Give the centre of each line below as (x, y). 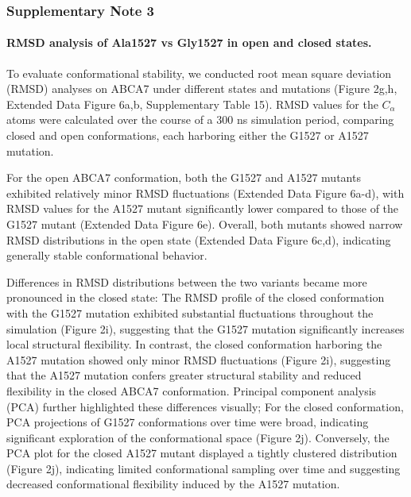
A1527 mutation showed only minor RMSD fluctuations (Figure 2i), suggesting (199, 359)
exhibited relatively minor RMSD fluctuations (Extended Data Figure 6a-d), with (205, 193)
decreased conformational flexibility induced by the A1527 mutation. (173, 484)
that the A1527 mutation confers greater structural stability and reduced (184, 375)
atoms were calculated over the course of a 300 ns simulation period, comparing (200, 119)
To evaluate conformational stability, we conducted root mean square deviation (199, 73)
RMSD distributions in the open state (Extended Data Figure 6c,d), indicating (199, 239)
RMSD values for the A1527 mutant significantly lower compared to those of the (203, 208)
